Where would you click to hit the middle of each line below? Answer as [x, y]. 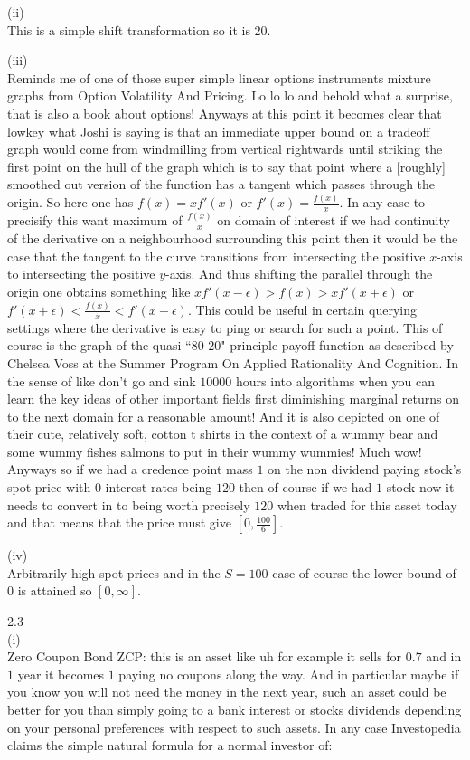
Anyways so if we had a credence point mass [130, 469]
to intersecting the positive [81, 274]
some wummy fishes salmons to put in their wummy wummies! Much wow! [215, 451]
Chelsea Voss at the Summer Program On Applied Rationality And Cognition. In [233, 362]
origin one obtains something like [99, 291]
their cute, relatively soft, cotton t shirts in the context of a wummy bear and [223, 434]
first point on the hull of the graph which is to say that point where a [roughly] [226, 166]
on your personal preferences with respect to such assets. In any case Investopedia [234, 727]
